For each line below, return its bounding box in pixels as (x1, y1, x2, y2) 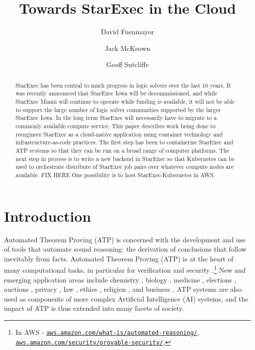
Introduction (4, 206, 91, 226)
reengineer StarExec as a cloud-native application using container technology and (15, 130, 223, 138)
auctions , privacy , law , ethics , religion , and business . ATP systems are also (4, 284, 242, 294)
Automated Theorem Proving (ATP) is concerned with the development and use (4, 234, 246, 244)
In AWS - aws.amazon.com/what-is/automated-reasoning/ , (15, 327, 200, 337)
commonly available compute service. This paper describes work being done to (15, 121, 216, 130)
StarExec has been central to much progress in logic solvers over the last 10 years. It (15, 81, 231, 89)
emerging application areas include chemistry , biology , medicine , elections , (4, 274, 236, 284)
